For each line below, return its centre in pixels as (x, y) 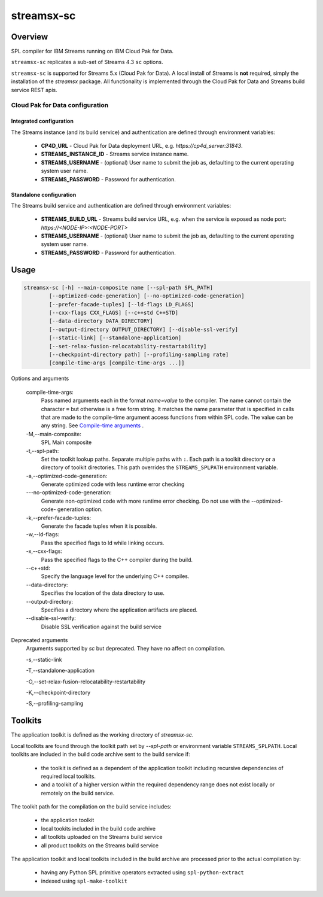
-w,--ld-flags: (43, 534)
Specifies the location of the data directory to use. (103, 593)
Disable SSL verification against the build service (101, 627)
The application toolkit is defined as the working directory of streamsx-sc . (102, 735)
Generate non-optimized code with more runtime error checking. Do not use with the (146, 501)
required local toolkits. (68, 776)
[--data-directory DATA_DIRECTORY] (101, 321)
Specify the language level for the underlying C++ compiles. (115, 576)
